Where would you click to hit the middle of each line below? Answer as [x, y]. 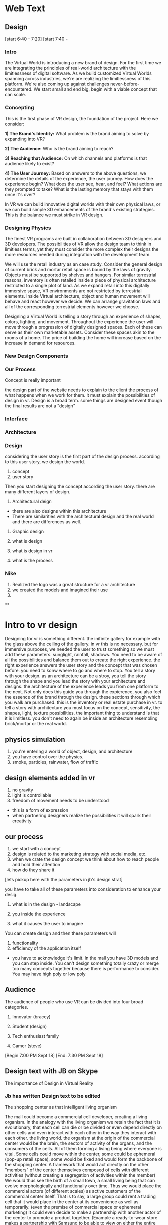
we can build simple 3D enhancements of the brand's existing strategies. [80, 209]
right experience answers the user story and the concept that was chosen [81, 665]
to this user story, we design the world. [45, 462]
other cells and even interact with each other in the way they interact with [81, 1132]
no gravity [23, 790]
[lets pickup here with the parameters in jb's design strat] [64, 879]
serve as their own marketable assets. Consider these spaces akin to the [80, 332]
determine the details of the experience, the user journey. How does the [79, 178]
